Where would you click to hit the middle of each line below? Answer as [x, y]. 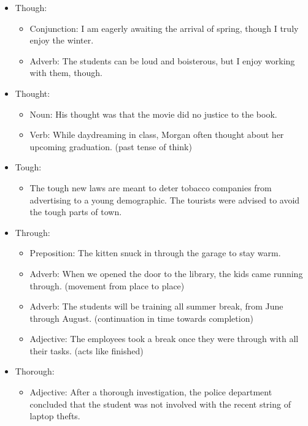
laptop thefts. [55, 416]
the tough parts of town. [76, 212]
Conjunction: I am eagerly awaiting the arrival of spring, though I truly [164, 28]
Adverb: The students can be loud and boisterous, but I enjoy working [162, 60]
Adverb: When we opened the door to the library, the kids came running [166, 273]
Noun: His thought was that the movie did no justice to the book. [153, 114]
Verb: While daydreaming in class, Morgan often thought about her [157, 135]
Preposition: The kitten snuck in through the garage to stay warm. [155, 253]
